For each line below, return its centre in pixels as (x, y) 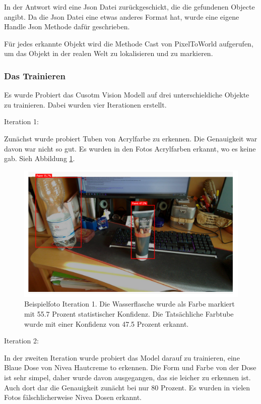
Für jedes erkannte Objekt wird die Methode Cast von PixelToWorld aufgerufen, (129, 43)
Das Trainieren (35, 75)
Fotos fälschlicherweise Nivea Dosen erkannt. (73, 397)
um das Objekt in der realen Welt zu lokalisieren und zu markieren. (109, 53)
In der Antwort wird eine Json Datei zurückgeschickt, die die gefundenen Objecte (129, 7)
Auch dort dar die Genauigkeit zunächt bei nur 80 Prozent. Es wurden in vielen (127, 387)
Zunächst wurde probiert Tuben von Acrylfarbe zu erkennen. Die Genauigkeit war (131, 138)
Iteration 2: (21, 341)
